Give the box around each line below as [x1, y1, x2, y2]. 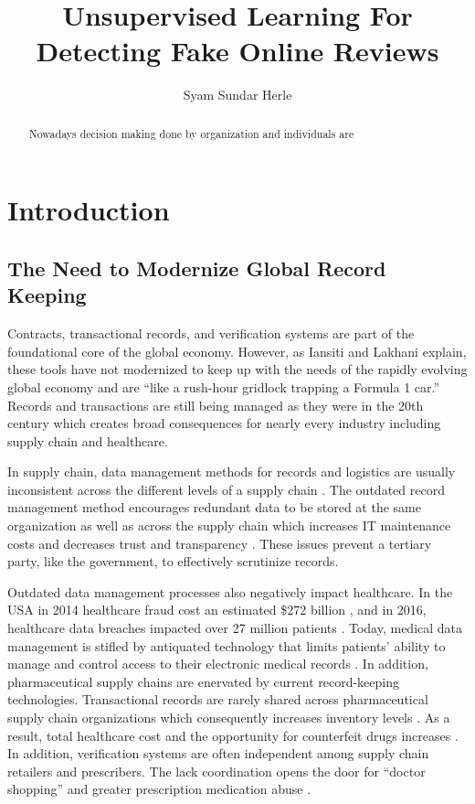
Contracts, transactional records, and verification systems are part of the [7, 324, 415, 343]
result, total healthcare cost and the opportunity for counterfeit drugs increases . [7, 725, 459, 745]
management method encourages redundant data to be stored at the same [7, 498, 421, 517]
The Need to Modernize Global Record [7, 253, 386, 282]
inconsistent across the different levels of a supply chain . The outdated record [7, 479, 445, 498]
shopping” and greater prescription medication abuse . [7, 779, 311, 799]
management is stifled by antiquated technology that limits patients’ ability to [7, 636, 446, 655]
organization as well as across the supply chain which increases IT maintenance [7, 516, 451, 535]
